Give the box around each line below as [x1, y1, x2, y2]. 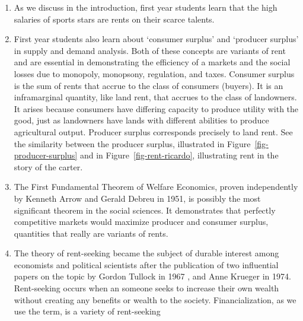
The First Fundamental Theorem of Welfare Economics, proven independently [14, 180, 298, 193]
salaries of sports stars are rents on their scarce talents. [14, 12, 215, 25]
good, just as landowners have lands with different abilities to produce [14, 114, 269, 126]
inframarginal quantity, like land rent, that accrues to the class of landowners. [14, 91, 297, 103]
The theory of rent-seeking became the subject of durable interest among [14, 247, 279, 259]
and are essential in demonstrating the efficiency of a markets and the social [14, 56, 291, 68]
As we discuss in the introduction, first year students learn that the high [14, 1, 278, 13]
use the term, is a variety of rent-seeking [14, 305, 161, 317]
